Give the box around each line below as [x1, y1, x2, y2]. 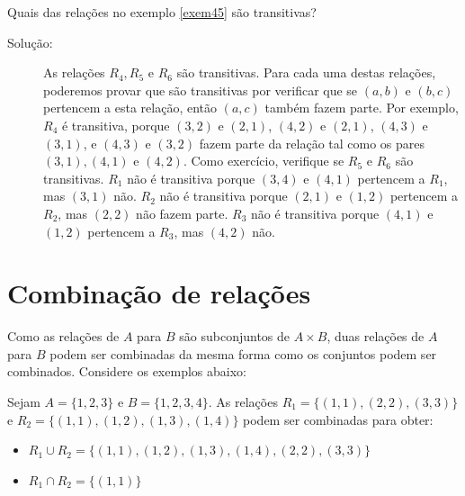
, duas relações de [326, 327, 425, 346]
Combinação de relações [7, 275, 311, 311]
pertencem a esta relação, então [43, 98, 218, 117]
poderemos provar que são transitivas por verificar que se [43, 80, 358, 99]
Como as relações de [7, 327, 120, 346]
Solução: [7, 32, 53, 51]
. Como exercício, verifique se [183, 151, 344, 170]
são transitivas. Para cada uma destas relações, [176, 63, 436, 82]
